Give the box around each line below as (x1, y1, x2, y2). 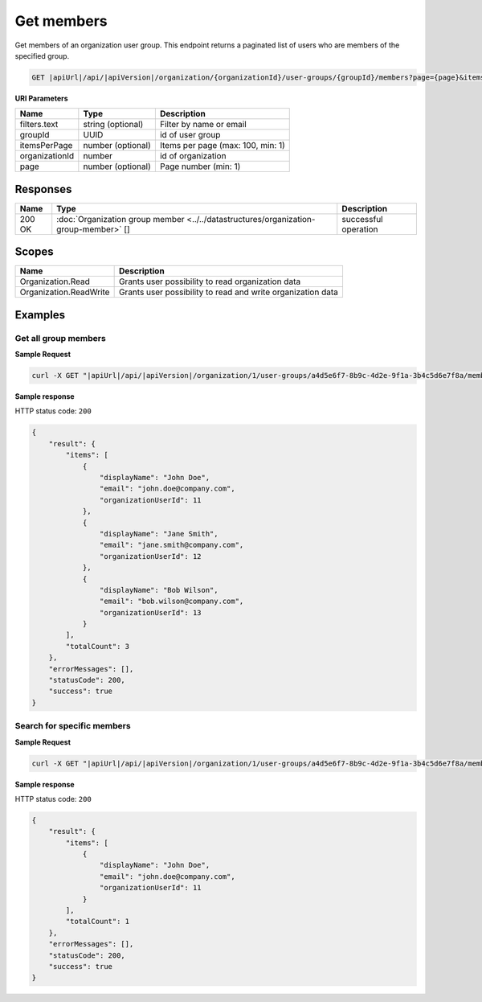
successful (341, 213, 383, 224)
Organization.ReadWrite (19, 286, 110, 298)
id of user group (159, 129, 221, 141)
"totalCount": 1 (65, 917, 130, 926)
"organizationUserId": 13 (99, 608, 202, 617)
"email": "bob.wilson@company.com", (99, 597, 244, 606)
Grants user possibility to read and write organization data (118, 286, 339, 298)
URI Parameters (14, 93, 68, 103)
